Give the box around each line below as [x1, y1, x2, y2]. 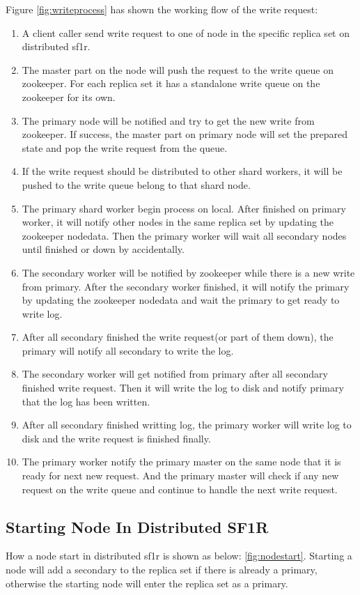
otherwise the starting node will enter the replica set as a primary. [6, 575, 288, 590]
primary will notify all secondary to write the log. [22, 343, 234, 357]
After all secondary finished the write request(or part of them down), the [22, 330, 334, 344]
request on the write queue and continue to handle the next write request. [22, 481, 338, 496]
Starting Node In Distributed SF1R [6, 516, 269, 537]
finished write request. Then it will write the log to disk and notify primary [22, 380, 344, 395]
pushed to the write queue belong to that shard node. [22, 177, 251, 192]
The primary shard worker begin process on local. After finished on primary [22, 201, 346, 215]
